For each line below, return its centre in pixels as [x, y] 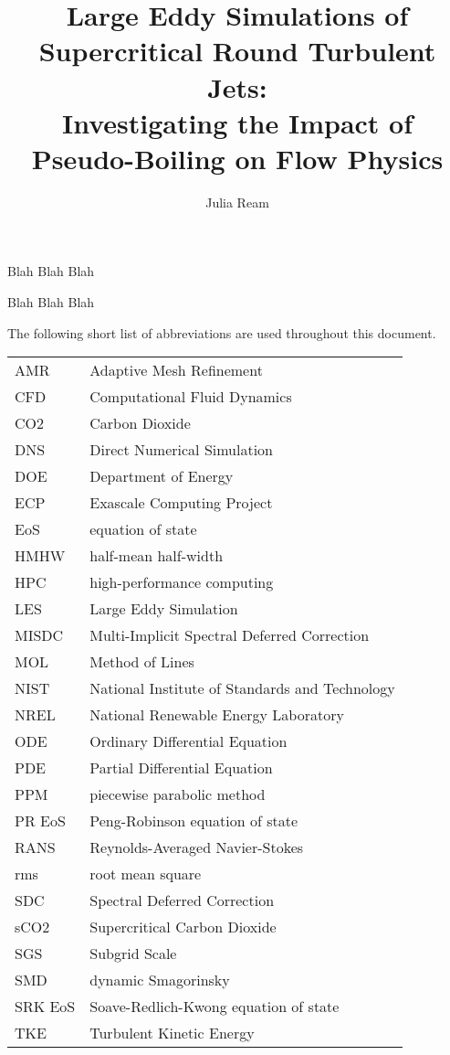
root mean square [146, 874]
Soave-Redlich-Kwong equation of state [215, 1007]
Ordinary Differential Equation [188, 741]
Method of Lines [142, 662]
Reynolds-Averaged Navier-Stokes [197, 847]
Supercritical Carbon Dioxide [183, 927]
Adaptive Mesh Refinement [176, 370]
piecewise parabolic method [178, 794]
